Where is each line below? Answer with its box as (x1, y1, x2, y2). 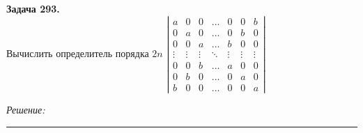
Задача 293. (6, 1, 60, 15)
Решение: (6, 102, 45, 116)
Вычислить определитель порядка (6, 45, 149, 60)
